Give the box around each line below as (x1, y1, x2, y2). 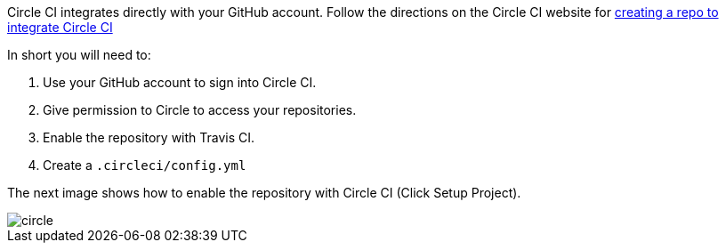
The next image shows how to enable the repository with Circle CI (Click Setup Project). (7, 185, 521, 200)
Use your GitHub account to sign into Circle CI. (43, 75, 317, 90)
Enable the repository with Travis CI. (43, 130, 255, 145)
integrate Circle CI (7, 20, 113, 35)
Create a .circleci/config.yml (43, 157, 246, 173)
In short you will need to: (7, 47, 151, 62)
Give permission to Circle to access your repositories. (43, 102, 357, 117)
